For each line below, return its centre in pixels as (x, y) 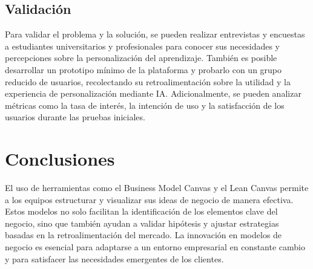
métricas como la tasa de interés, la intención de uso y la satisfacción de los (145, 105)
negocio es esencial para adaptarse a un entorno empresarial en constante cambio (155, 247)
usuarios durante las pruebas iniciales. (75, 117)
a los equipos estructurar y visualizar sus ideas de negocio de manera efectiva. (149, 199)
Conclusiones (60, 159)
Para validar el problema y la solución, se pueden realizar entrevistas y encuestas (155, 34)
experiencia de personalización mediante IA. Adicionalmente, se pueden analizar (153, 93)
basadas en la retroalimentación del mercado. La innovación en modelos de (143, 235)
